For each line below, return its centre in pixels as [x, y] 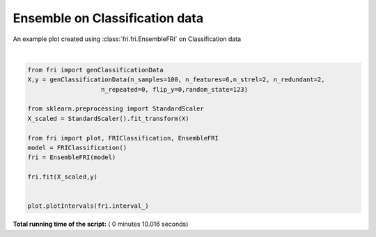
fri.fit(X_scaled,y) [62, 177]
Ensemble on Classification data [108, 18]
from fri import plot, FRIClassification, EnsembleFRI [123, 138]
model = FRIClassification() [77, 148]
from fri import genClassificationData [95, 70]
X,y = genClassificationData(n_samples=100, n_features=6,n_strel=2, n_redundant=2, [176, 80]
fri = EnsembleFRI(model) [72, 157]
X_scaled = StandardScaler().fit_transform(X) [108, 119]
